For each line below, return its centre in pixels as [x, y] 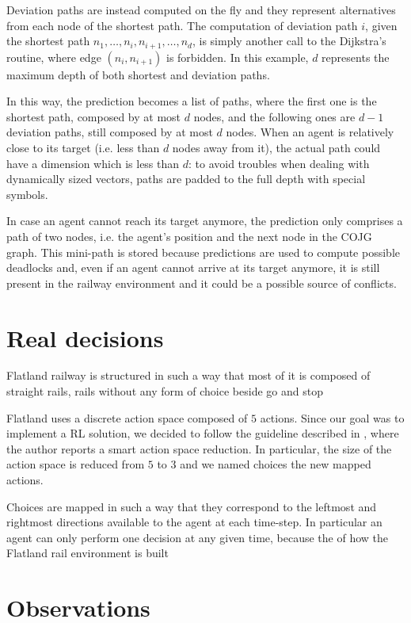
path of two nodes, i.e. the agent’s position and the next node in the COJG [189, 236]
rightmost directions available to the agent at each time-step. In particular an [194, 522]
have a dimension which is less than [93, 163]
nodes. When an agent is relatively [310, 132]
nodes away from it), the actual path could [276, 148]
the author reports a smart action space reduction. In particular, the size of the [199, 448]
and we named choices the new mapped [276, 464]
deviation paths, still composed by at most [110, 132]
